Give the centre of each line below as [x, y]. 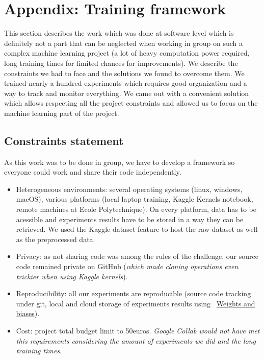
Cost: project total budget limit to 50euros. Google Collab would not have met [138, 330]
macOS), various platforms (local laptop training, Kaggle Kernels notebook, [135, 199]
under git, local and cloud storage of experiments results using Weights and [136, 303]
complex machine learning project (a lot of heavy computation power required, [127, 53]
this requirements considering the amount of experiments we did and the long [136, 340]
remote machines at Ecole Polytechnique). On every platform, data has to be [136, 209]
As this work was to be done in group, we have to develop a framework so [120, 162]
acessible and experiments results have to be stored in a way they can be [130, 219]
